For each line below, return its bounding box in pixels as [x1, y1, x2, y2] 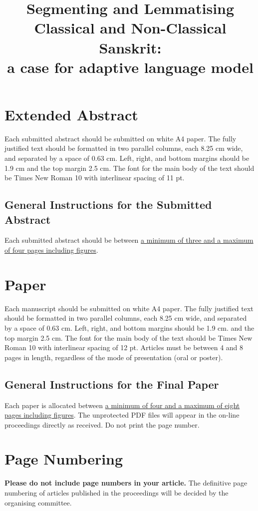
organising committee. [4, 497, 72, 508]
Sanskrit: [99, 37, 162, 57]
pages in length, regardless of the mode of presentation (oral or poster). [4, 352, 223, 362]
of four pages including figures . [4, 245, 98, 255]
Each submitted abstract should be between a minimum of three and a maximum [4, 235, 254, 245]
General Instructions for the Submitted [4, 197, 212, 212]
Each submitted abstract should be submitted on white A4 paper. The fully [4, 133, 237, 143]
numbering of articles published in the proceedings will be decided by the [4, 488, 229, 498]
